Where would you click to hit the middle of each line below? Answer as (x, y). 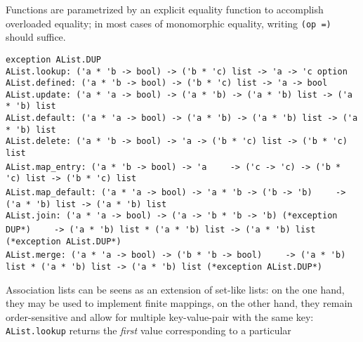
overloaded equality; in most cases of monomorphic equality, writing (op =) (169, 23)
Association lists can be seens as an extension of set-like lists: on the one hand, (175, 289)
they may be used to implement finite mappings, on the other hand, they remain (179, 303)
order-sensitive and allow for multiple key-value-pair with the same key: (160, 316)
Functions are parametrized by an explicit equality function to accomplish (165, 9)
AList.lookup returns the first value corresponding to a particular (148, 330)
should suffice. (36, 37)
